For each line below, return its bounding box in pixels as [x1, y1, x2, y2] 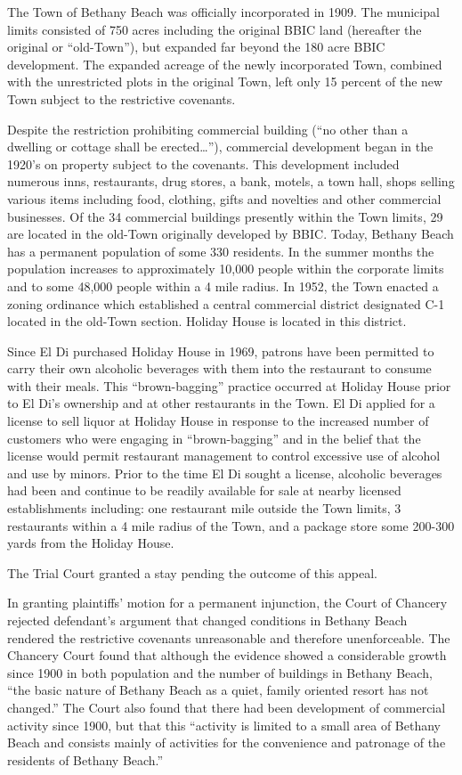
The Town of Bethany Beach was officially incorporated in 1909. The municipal [7, 3, 440, 20]
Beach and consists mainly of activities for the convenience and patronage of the [7, 733, 446, 752]
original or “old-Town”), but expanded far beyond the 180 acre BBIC [7, 37, 385, 56]
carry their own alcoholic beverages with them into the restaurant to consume [7, 359, 432, 378]
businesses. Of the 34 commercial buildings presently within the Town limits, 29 [7, 207, 443, 225]
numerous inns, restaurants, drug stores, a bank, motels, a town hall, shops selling [7, 172, 455, 191]
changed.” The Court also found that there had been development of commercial [7, 697, 446, 716]
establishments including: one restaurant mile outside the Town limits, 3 [7, 499, 401, 518]
